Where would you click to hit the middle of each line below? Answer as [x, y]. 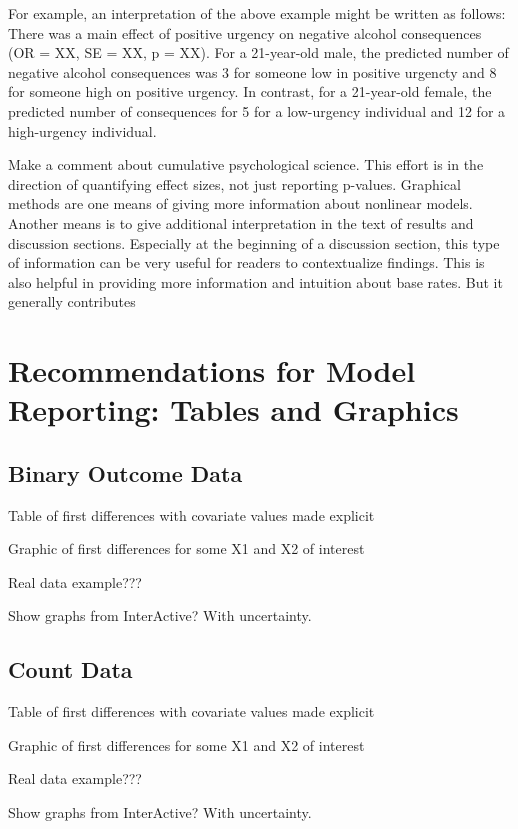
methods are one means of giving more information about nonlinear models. [240, 203]
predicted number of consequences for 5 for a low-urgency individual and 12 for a [257, 110]
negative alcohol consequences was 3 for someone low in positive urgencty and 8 [252, 71]
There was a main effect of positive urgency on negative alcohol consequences [245, 32]
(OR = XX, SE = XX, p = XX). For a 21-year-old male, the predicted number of [258, 52]
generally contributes [72, 301]
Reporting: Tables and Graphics [233, 409]
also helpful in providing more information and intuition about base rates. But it [255, 281]
